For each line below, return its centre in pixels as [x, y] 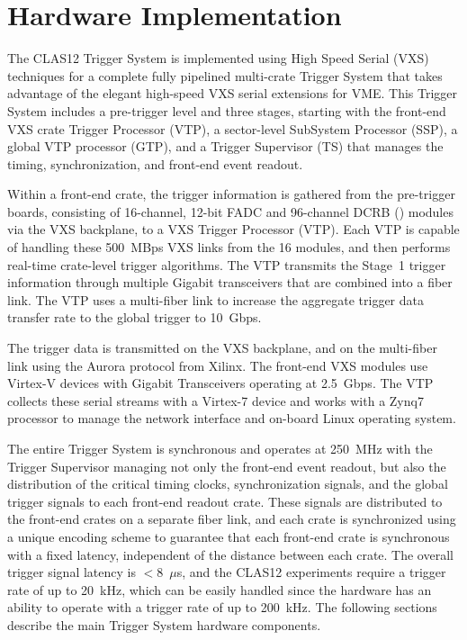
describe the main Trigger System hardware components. [164, 624]
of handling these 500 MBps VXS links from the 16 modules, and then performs [229, 247]
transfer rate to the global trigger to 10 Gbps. [135, 317]
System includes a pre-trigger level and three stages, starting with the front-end [227, 110]
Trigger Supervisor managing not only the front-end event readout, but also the [227, 466]
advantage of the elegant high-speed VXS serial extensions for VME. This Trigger [233, 93]
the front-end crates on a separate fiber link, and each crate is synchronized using [232, 519]
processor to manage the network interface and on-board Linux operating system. [232, 418]
